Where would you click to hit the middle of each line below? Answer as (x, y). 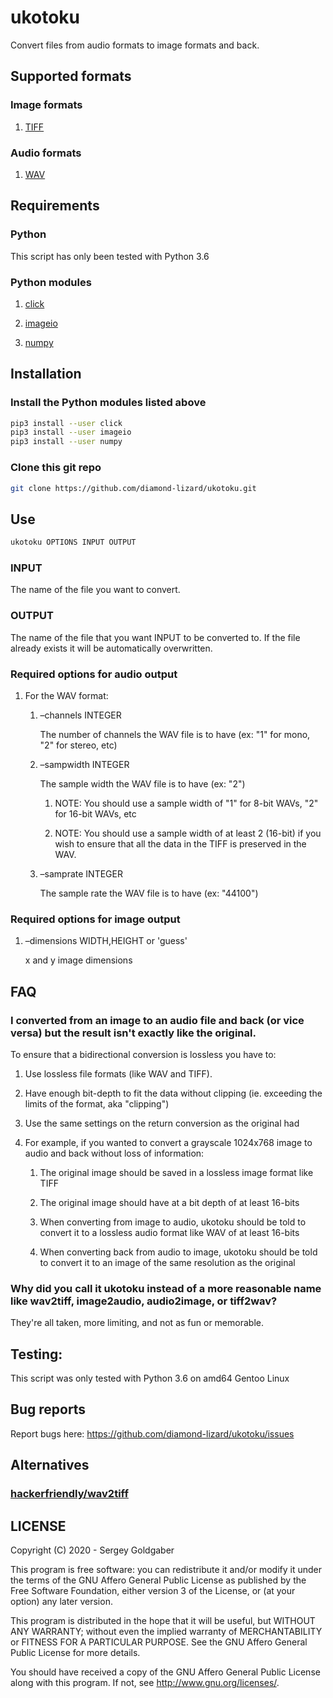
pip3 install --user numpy (66, 442)
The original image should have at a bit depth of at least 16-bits (169, 1202)
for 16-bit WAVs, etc (95, 813)
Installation (46, 374)
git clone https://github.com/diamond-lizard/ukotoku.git (133, 488)
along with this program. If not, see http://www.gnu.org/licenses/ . (145, 1682)
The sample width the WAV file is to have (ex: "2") (142, 783)
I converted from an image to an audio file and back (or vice (157, 1020)
